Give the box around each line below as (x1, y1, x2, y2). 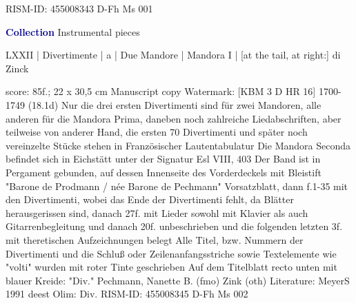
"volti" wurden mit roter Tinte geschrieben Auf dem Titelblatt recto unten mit (6, 260, 337, 274)
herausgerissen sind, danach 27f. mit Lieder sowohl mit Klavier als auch (6, 205, 308, 220)
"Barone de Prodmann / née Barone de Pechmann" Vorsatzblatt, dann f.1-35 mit (6, 178, 348, 193)
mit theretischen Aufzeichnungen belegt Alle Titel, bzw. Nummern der (6, 232, 304, 247)
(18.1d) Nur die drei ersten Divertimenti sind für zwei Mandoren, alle (28, 97, 322, 112)
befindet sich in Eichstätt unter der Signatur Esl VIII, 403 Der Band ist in (6, 151, 321, 166)
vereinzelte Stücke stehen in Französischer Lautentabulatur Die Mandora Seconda (6, 138, 350, 152)
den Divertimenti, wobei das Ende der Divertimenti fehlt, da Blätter (6, 192, 294, 207)
